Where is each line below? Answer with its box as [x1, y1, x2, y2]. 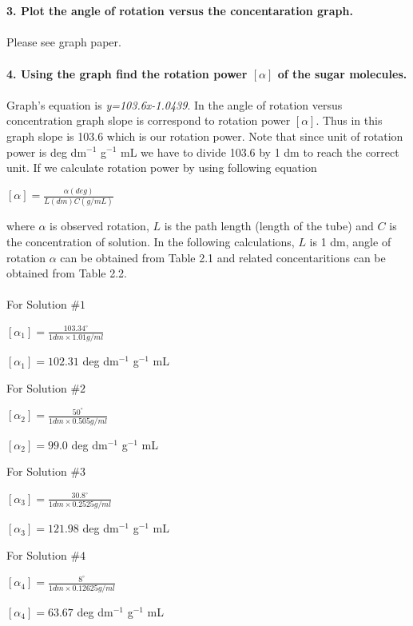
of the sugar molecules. [277, 65, 407, 82]
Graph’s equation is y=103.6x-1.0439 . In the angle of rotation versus [6, 96, 343, 113]
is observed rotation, [50, 217, 149, 234]
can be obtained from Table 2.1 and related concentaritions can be [60, 249, 386, 265]
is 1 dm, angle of [309, 233, 391, 249]
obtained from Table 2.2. [6, 265, 127, 281]
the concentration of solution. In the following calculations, [6, 233, 295, 249]
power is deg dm [6, 143, 87, 160]
